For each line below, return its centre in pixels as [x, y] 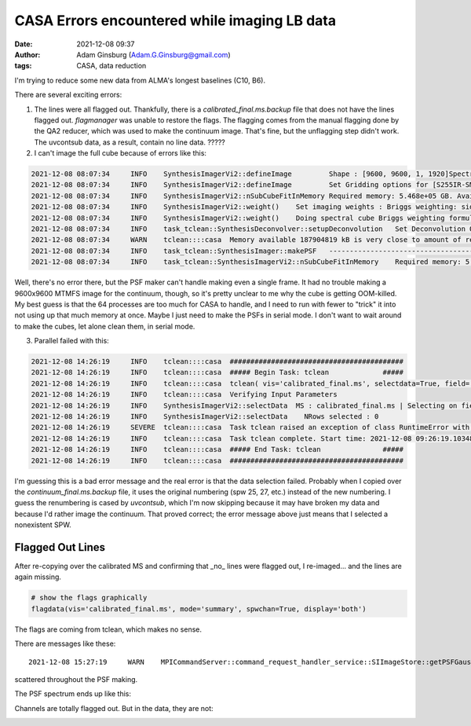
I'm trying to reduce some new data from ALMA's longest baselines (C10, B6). [140, 80]
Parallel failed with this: [71, 341]
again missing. [38, 577]
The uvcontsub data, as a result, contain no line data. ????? [130, 142]
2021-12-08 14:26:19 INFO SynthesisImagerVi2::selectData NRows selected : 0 [205, 417]
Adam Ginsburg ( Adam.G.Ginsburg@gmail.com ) [153, 54]
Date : [24, 44]
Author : [27, 54]
